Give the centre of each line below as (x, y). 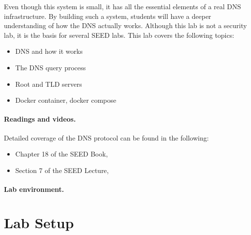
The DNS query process (51, 67)
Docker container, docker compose (66, 100)
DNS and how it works (49, 51)
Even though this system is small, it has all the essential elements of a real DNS (123, 6)
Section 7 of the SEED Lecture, (62, 170)
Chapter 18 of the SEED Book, (61, 154)
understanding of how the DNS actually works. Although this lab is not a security (125, 25)
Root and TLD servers (49, 84)
